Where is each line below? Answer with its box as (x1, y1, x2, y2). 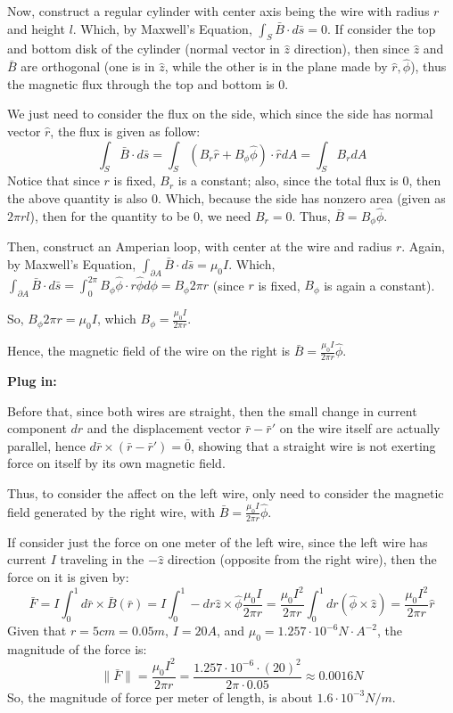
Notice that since (7, 171, 100, 190)
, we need (200, 206, 251, 225)
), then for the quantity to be (29, 206, 190, 225)
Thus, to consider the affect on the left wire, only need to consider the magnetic (7, 484, 444, 503)
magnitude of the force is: (7, 639, 147, 658)
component (7, 419, 67, 438)
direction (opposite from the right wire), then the (168, 550, 437, 569)
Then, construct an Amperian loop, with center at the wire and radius (7, 237, 392, 256)
